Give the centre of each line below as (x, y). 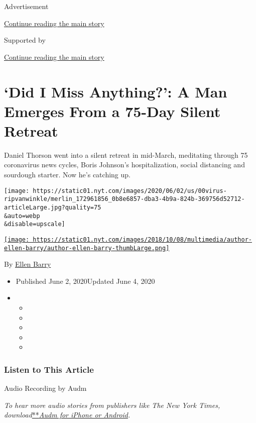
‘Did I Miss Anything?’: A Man (116, 91)
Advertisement (26, 6)
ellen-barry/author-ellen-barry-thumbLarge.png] (87, 248)
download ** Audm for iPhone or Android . (67, 415)
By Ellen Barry (28, 264)
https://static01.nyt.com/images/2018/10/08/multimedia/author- (142, 239)
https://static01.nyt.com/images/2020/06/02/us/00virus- (130, 191)
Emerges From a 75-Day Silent (112, 111)
